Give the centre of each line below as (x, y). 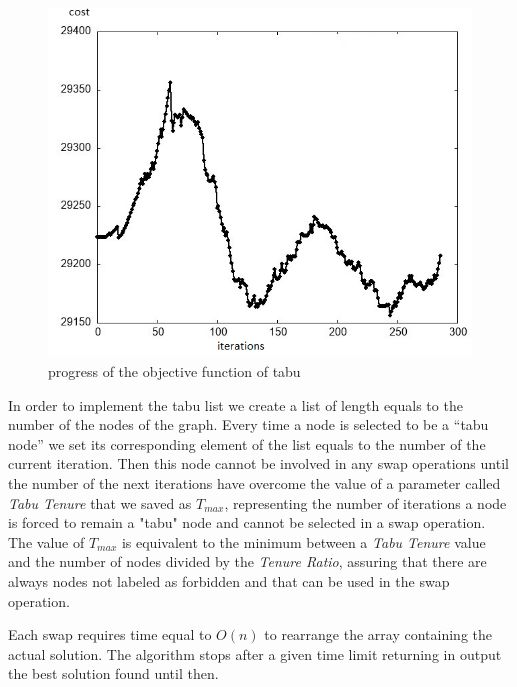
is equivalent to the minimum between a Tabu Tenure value (303, 541)
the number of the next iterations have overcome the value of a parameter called (254, 482)
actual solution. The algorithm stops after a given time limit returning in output (255, 653)
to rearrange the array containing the (378, 634)
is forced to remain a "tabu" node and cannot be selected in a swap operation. (247, 522)
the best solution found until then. (113, 673)
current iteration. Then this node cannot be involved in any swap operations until (258, 463)
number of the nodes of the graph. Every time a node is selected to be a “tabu (248, 424)
